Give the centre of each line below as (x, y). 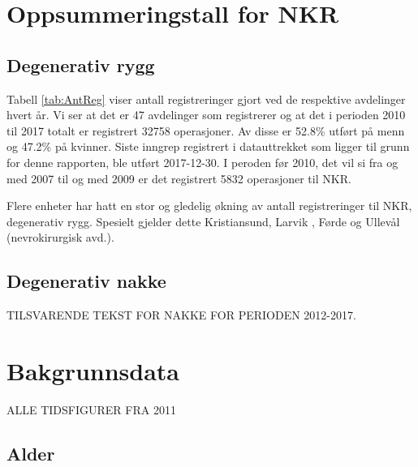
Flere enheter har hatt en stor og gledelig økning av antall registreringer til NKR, (209, 206)
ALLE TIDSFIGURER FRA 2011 (91, 409)
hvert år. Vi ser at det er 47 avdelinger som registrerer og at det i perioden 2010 (206, 115)
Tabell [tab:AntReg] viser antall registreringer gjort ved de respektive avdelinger (206, 99)
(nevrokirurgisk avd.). (60, 237)
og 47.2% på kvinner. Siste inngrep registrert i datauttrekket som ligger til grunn (208, 146)
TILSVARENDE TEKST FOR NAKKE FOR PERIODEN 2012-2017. (181, 315)
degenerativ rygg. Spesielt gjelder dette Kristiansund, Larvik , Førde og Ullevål (203, 221)
